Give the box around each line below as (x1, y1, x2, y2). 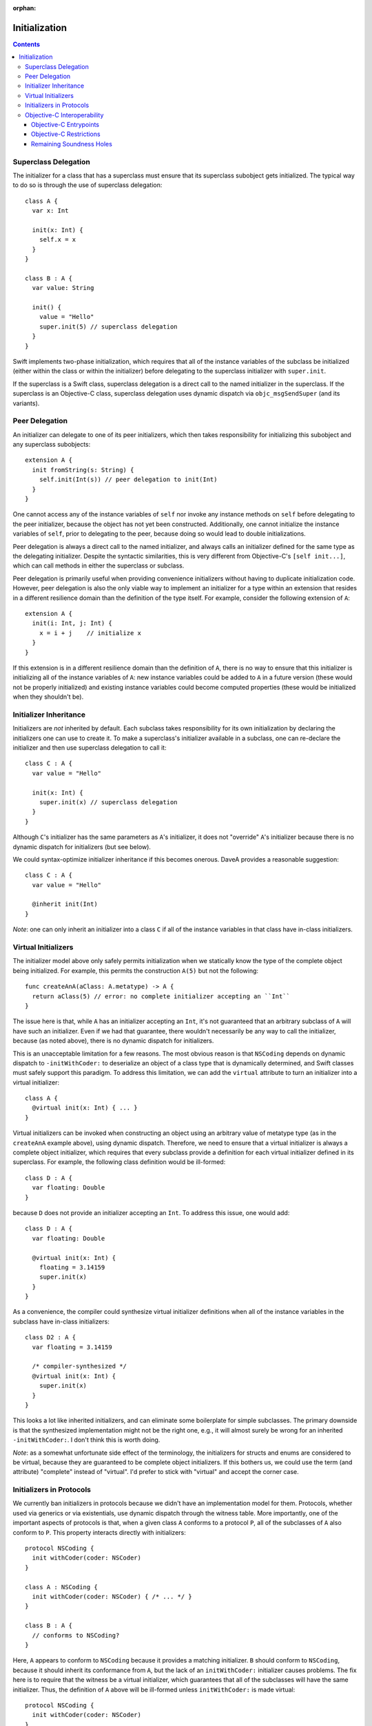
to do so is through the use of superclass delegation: (12, 181, 163, 189)
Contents (12, 40, 41, 48)
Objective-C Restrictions (31, 130, 101, 138)
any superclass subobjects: (12, 440, 91, 449)
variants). (12, 399, 40, 407)
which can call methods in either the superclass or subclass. (12, 561, 185, 570)
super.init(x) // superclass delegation (39, 798, 178, 806)
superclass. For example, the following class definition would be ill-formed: (12, 1158, 226, 1166)
